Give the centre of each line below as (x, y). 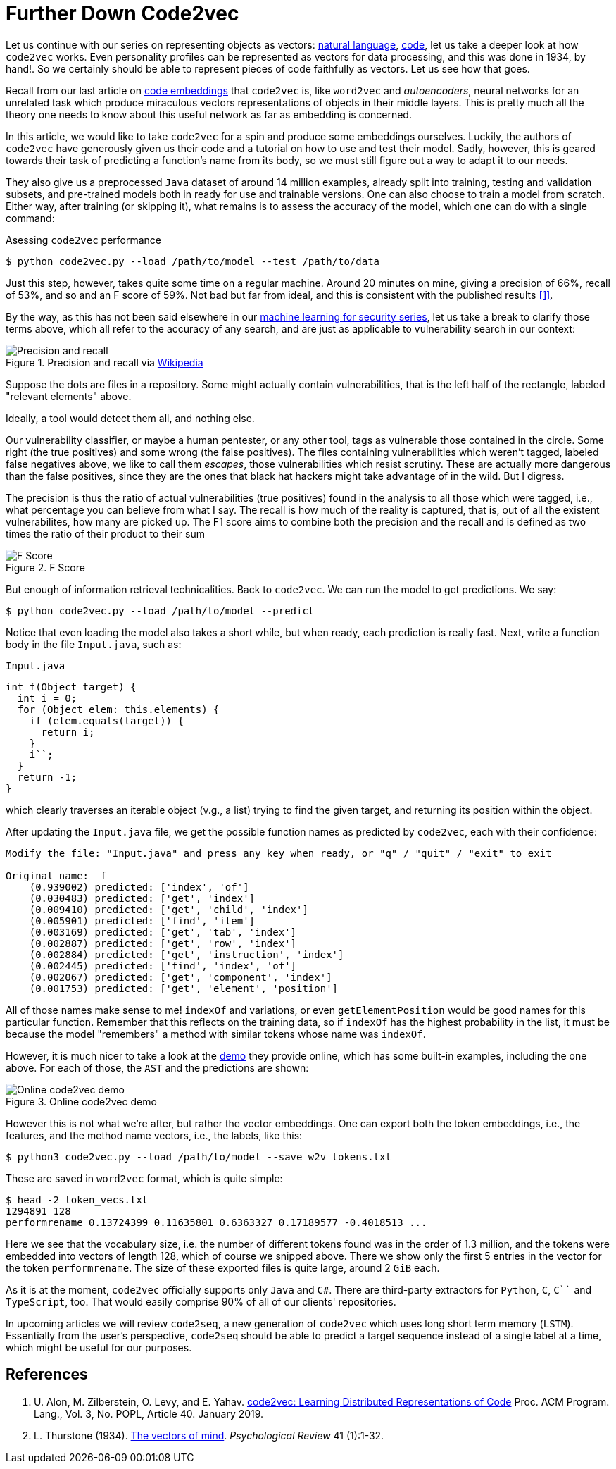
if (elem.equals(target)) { (106, 720)
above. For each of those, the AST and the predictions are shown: (157, 1067)
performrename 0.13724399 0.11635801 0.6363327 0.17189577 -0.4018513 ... (216, 1222)
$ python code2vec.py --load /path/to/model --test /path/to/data (193, 261)
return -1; (47, 777)
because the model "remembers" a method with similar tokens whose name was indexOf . (216, 1034)
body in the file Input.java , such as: (94, 644)
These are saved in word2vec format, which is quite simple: (144, 1178)
